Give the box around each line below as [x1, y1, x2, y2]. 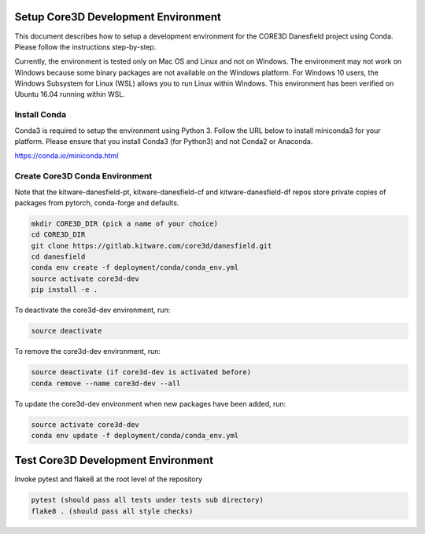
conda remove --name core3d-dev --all [31, 378, 181, 388]
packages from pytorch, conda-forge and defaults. [14, 197, 179, 208]
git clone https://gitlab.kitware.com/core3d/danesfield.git [31, 241, 272, 250]
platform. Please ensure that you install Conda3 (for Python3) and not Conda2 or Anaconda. [14, 137, 313, 145]
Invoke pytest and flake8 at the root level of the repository [14, 474, 203, 484]
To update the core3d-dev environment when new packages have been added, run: [14, 399, 286, 408]
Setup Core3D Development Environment [14, 10, 222, 24]
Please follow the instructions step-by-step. [14, 42, 157, 51]
